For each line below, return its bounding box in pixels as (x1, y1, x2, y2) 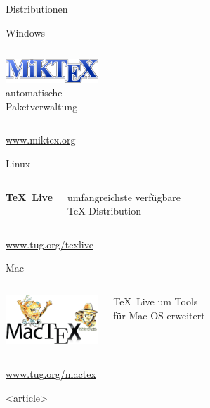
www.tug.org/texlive (6, 236, 93, 251)
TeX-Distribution (67, 203, 141, 218)
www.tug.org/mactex (6, 366, 96, 381)
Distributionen (6, 1, 68, 15)
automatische (6, 85, 63, 100)
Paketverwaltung (6, 98, 78, 113)
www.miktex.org (6, 132, 76, 147)
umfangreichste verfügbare (67, 189, 181, 204)
